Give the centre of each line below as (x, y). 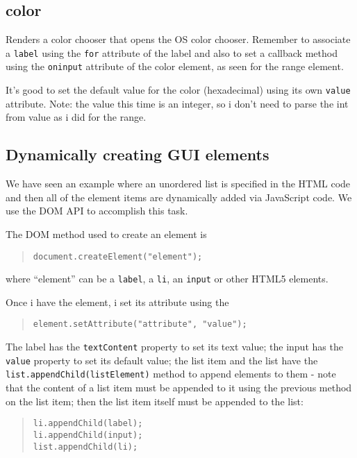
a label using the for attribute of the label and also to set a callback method (172, 52)
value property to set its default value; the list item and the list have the (162, 360)
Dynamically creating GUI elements (138, 154)
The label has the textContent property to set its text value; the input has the (174, 347)
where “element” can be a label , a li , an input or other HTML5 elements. (167, 279)
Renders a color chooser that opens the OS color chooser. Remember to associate (178, 39)
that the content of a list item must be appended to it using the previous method (179, 388)
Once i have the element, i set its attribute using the (117, 302)
